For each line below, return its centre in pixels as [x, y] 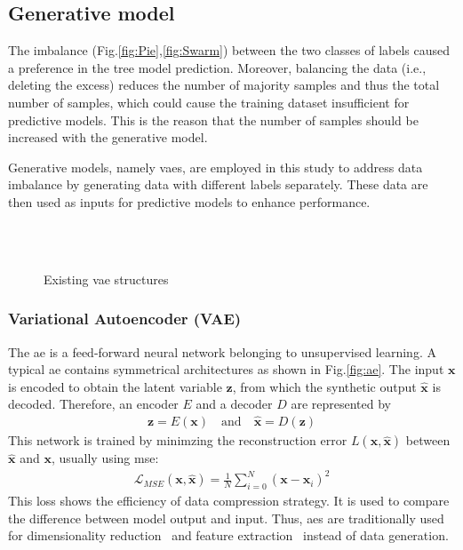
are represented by [341, 404]
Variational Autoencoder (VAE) [125, 319]
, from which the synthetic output [324, 386]
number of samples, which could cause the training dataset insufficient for [209, 102]
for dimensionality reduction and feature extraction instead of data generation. [228, 535]
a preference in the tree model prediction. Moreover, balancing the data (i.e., [217, 67]
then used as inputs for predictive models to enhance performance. [189, 201]
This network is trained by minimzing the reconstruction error [178, 440]
